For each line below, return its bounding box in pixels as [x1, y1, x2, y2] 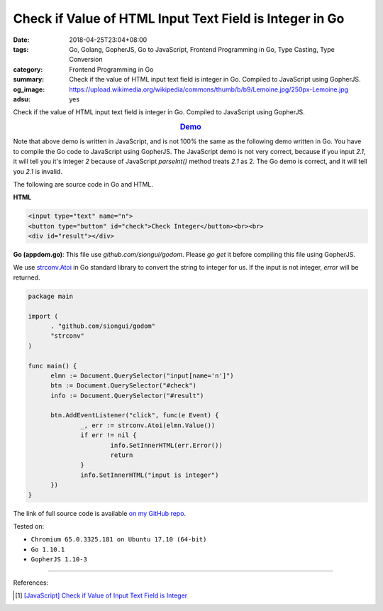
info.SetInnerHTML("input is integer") [80, 470, 219, 479]
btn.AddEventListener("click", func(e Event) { [50, 412, 219, 419]
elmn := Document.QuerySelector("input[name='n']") [50, 371, 234, 380]
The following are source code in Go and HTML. [13, 180, 154, 188]
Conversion [69, 55, 103, 64]
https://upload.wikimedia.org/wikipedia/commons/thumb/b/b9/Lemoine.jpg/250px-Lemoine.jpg [69, 85, 349, 94]
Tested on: [13, 522, 45, 530]
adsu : [13, 94, 31, 103]
